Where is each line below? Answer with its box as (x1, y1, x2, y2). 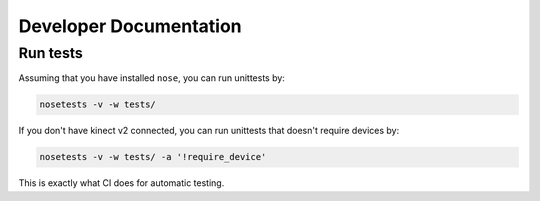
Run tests (18, 44, 84, 62)
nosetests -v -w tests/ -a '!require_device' (39, 151, 267, 163)
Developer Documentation (18, 15, 242, 37)
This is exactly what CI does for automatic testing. (18, 177, 225, 189)
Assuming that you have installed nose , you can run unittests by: (18, 72, 285, 84)
